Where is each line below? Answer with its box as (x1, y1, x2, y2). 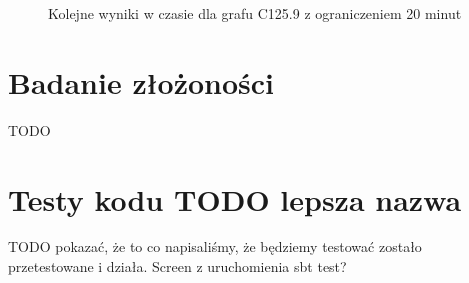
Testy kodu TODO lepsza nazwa (8, 178, 462, 219)
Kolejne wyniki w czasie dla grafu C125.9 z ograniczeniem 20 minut (48, 3, 462, 23)
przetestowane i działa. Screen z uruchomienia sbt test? (8, 256, 347, 277)
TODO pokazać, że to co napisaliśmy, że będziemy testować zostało (8, 236, 422, 257)
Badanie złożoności (8, 61, 275, 102)
